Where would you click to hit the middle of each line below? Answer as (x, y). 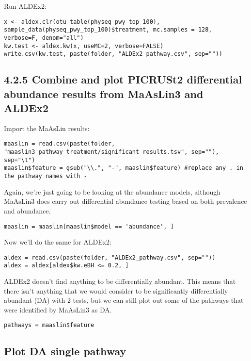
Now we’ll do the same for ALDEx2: (58, 242)
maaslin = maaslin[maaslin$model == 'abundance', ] (89, 226)
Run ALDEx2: (25, 6)
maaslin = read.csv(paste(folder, (60, 144)
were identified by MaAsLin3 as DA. (58, 309)
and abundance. (27, 210)
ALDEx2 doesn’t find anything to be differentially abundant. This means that (120, 281)
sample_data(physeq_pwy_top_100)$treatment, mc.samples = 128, (108, 30)
